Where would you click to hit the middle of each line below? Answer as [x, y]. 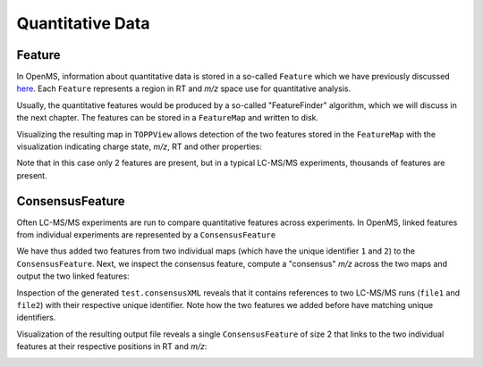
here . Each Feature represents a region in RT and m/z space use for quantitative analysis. [184, 88]
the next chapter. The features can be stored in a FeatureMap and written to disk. [168, 118]
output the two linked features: [73, 276]
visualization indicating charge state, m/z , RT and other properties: [140, 146]
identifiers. [36, 318]
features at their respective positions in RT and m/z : [112, 346]
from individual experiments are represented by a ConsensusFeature [146, 235]
